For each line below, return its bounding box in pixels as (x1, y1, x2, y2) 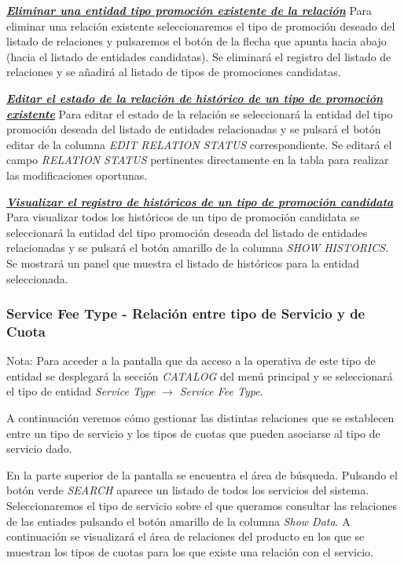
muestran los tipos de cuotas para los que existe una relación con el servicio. (6, 543, 373, 560)
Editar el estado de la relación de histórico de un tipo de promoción (6, 89, 384, 106)
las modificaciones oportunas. (6, 166, 148, 183)
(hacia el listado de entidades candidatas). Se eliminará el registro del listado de (6, 48, 391, 64)
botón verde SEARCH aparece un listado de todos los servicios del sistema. (6, 482, 369, 498)
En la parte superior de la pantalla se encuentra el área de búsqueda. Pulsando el (6, 466, 398, 483)
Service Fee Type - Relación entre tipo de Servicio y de (6, 304, 365, 323)
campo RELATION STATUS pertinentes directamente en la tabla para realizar (6, 151, 389, 168)
